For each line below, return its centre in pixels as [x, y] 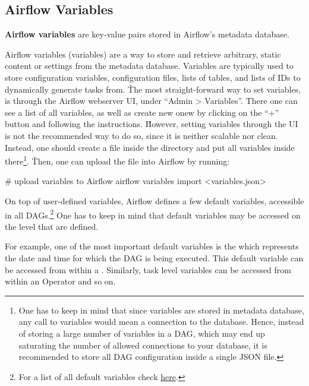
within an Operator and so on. [60, 281]
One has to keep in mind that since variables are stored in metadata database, [161, 310]
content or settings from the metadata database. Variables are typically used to [149, 66]
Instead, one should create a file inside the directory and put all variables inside [150, 147]
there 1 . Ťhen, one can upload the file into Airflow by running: [117, 160]
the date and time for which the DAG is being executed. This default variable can [154, 258]
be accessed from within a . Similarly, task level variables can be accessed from [148, 269]
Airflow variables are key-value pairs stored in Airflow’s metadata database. [147, 34]
